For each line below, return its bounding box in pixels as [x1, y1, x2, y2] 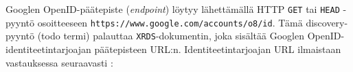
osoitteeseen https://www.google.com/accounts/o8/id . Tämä [37, 15, 303, 29]
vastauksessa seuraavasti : [5, 55, 113, 69]
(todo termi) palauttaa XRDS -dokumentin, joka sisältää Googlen [37, 29, 304, 43]
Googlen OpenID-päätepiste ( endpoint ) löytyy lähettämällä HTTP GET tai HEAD [5, 2, 340, 16]
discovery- [306, 15, 348, 29]
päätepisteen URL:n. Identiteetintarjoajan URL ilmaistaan [94, 41, 341, 56]
